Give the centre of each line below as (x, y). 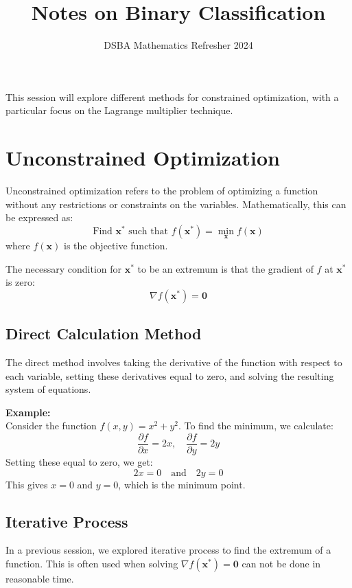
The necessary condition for (64, 268)
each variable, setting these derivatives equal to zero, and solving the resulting (170, 375)
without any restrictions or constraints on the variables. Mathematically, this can (176, 204)
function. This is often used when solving (92, 564)
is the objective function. (116, 246)
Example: (28, 412)
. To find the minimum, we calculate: (256, 426)
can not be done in (281, 564)
